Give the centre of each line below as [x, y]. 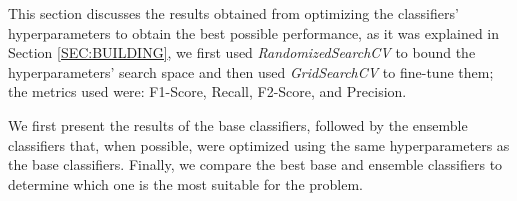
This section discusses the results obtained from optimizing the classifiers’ [233, 13]
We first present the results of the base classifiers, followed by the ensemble [238, 124]
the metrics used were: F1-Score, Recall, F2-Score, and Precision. [207, 91]
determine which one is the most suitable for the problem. [185, 183]
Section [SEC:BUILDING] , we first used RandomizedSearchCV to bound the [242, 52]
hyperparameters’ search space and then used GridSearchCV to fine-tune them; [251, 71]
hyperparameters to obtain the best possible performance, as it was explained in [254, 32]
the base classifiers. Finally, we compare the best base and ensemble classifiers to [255, 164]
